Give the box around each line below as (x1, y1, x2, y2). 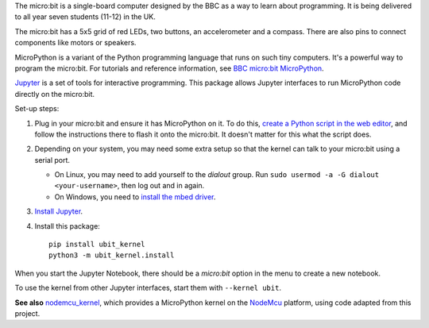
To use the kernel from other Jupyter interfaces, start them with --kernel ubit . (14, 283, 282, 293)
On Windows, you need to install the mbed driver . (54, 191, 216, 202)
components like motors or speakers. (14, 38, 137, 48)
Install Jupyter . (34, 206, 83, 216)
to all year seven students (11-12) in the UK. (14, 12, 157, 21)
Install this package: (34, 221, 101, 230)
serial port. (34, 155, 71, 164)
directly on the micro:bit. (14, 89, 95, 98)
